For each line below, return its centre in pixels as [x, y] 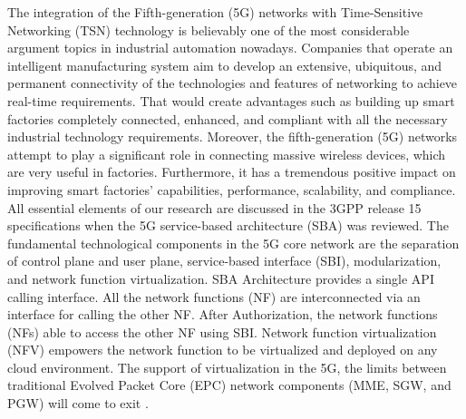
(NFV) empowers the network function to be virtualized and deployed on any [223, 350]
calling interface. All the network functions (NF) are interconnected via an [214, 296]
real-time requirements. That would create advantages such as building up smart [231, 100]
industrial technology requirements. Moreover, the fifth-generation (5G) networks [233, 136]
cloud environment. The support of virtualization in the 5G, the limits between [227, 367]
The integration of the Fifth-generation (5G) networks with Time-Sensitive [215, 12]
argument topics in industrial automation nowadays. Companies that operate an [230, 48]
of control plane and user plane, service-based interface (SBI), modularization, [224, 261]
